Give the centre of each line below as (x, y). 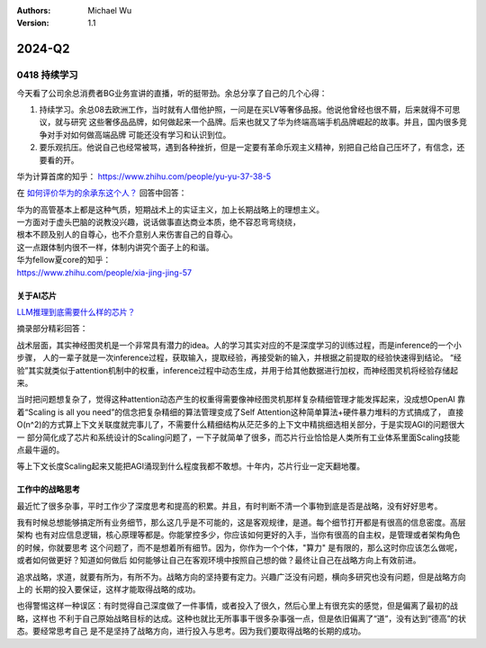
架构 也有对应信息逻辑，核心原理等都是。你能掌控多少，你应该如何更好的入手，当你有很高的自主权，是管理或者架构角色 (238, 535)
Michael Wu (110, 10)
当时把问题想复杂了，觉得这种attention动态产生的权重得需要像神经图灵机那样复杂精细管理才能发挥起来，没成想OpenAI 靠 (241, 400)
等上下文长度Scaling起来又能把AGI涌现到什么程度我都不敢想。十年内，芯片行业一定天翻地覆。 (191, 466)
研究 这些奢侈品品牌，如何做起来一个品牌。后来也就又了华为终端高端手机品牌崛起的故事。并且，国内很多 (265, 122)
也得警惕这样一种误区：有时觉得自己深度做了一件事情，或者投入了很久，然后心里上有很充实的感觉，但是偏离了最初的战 (237, 606)
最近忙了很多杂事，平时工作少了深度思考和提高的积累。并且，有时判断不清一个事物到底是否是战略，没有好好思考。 (229, 506)
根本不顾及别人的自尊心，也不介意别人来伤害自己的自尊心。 (127, 235)
